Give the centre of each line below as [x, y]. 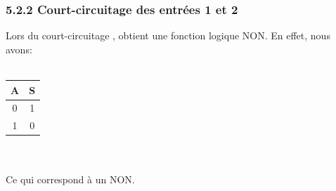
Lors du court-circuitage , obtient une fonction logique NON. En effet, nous [168, 35]
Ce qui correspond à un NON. [70, 179]
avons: [19, 49]
